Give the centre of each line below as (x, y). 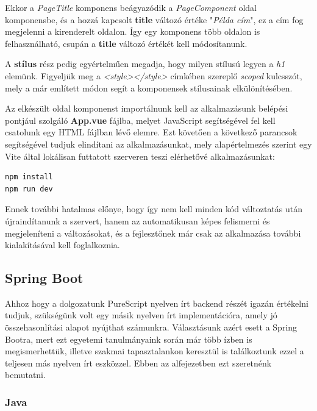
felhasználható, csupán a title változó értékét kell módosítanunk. (126, 43)
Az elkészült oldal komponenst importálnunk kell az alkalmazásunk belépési (147, 108)
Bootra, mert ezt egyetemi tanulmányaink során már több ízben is (129, 339)
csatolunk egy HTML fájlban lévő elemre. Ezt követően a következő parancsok (151, 132)
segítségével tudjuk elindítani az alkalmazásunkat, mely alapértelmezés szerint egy (158, 144)
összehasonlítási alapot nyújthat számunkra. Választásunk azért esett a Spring (151, 327)
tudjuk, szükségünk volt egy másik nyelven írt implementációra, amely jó (141, 315)
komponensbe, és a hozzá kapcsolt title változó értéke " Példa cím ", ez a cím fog (154, 19)
